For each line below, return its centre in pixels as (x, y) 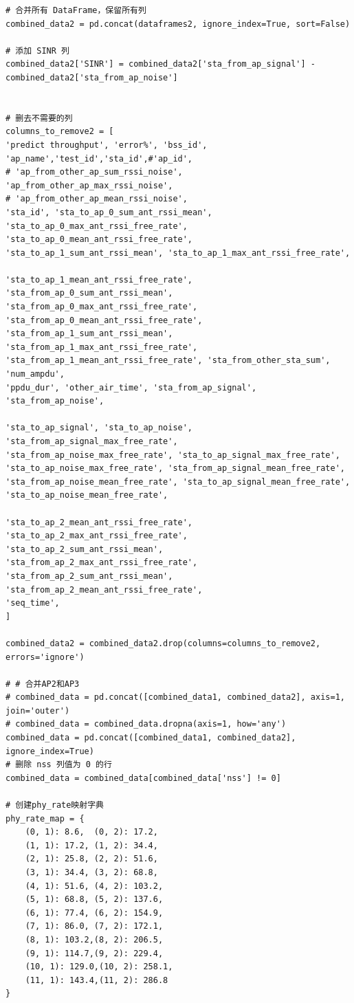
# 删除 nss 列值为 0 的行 (59, 765)
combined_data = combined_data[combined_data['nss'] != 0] (143, 778)
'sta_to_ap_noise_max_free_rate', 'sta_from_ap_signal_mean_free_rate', (175, 469)
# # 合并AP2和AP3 (43, 684)
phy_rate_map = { (45, 818)
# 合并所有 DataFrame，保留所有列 (76, 10)
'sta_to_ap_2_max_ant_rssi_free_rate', (97, 536)
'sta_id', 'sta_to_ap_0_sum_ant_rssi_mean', (109, 212)
